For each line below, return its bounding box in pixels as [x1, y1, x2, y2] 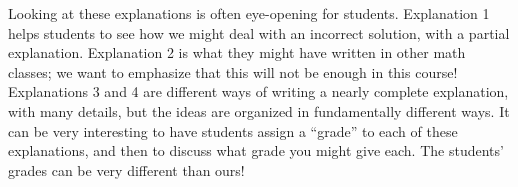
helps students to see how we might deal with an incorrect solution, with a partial [8, 22, 510, 43]
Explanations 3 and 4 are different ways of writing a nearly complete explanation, [8, 81, 509, 102]
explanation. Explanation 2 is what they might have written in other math [8, 42, 466, 63]
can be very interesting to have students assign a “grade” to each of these [8, 120, 458, 141]
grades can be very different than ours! [8, 159, 245, 180]
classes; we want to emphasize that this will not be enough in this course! [8, 61, 458, 82]
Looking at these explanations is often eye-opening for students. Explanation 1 [8, 3, 490, 23]
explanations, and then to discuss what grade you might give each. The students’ [8, 140, 504, 161]
